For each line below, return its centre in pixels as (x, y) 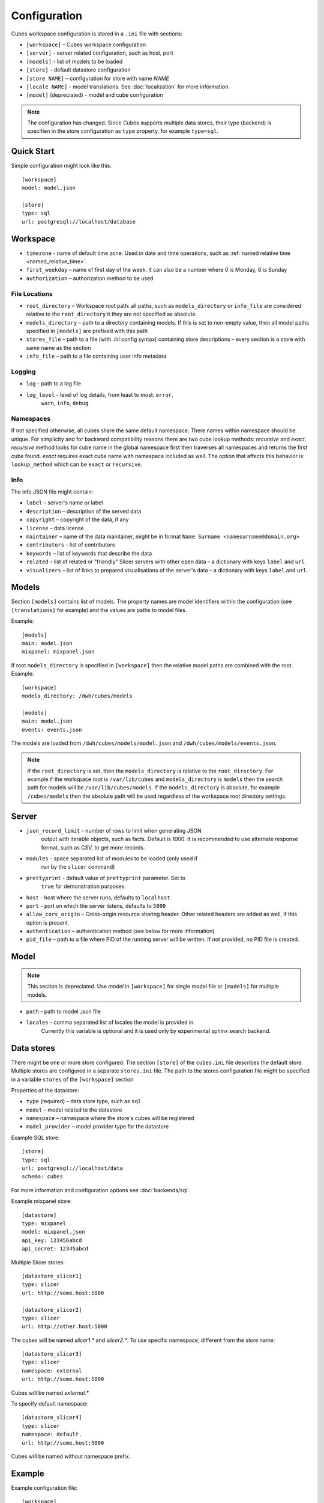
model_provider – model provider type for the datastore (97, 1127)
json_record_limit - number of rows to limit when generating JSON (114, 830)
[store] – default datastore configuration (79, 70)
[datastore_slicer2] (52, 1310)
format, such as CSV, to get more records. (93, 847)
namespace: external (52, 1370)
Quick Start (33, 151)
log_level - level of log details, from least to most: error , (100, 394)
